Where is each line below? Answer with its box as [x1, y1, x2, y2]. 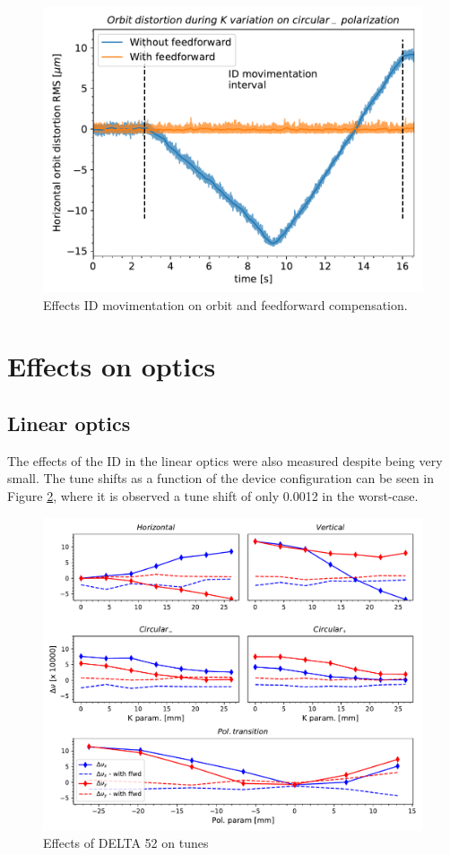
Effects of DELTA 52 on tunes [43, 833, 209, 852]
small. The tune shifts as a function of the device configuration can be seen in [7, 469, 435, 488]
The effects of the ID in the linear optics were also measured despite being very [7, 451, 443, 470]
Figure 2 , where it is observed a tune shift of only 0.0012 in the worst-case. [7, 486, 419, 505]
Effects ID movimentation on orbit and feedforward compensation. [43, 295, 408, 314]
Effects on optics [7, 348, 216, 384]
